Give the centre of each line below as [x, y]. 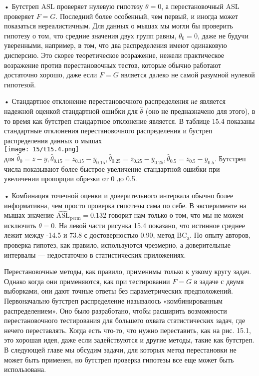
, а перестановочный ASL [200, 6]
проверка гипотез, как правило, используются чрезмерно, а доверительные [117, 245]
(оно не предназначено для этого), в [200, 111]
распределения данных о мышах [53, 140]
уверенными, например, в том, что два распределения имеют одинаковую [116, 45]
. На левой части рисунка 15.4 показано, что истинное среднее [150, 225]
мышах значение [29, 215]
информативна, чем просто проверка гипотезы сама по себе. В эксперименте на [125, 205]
